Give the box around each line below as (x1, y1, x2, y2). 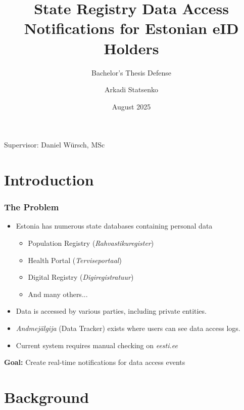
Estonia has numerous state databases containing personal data (16, 220, 213, 231)
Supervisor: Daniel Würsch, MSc (4, 139, 105, 150)
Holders (104, 38, 159, 58)
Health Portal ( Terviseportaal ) (28, 254, 122, 265)
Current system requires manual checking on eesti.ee (16, 340, 178, 350)
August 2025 (112, 101, 151, 111)
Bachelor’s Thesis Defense (91, 67, 171, 78)
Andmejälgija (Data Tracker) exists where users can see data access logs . (16, 323, 240, 333)
